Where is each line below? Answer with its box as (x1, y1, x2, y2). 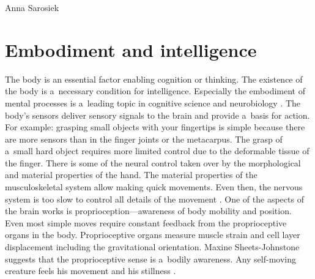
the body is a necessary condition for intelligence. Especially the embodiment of (5, 84, 305, 97)
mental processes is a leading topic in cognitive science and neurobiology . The (5, 96, 301, 109)
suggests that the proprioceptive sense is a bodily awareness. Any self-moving (5, 252, 296, 265)
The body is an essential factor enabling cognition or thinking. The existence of (5, 72, 303, 85)
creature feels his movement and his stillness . (5, 264, 176, 277)
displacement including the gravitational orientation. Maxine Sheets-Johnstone (5, 240, 300, 253)
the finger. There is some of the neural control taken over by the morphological (5, 156, 301, 169)
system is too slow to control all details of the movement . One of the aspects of (5, 192, 304, 205)
